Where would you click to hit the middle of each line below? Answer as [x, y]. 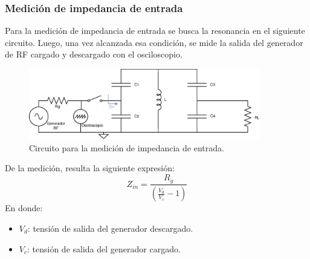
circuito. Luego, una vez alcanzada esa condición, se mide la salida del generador [154, 42]
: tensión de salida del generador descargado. [110, 228]
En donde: [24, 208]
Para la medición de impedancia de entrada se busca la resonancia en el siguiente [155, 31]
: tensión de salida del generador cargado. [104, 248]
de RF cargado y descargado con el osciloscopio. [94, 54]
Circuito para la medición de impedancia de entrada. [127, 147]
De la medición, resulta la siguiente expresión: [90, 168]
